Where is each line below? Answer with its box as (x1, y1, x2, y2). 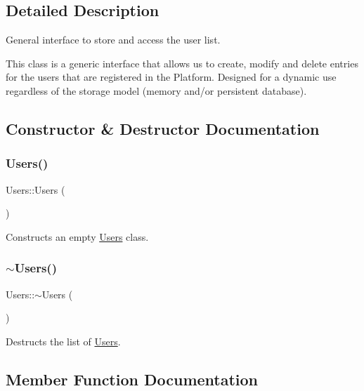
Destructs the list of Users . (6, 333, 121, 348)
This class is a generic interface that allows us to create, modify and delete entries (6, 55, 358, 70)
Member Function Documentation (6, 368, 259, 390)
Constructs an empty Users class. (6, 229, 149, 244)
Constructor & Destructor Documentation (6, 117, 320, 139)
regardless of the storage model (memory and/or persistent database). (6, 83, 307, 98)
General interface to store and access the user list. (6, 32, 221, 47)
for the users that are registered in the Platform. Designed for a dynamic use (6, 69, 337, 84)
